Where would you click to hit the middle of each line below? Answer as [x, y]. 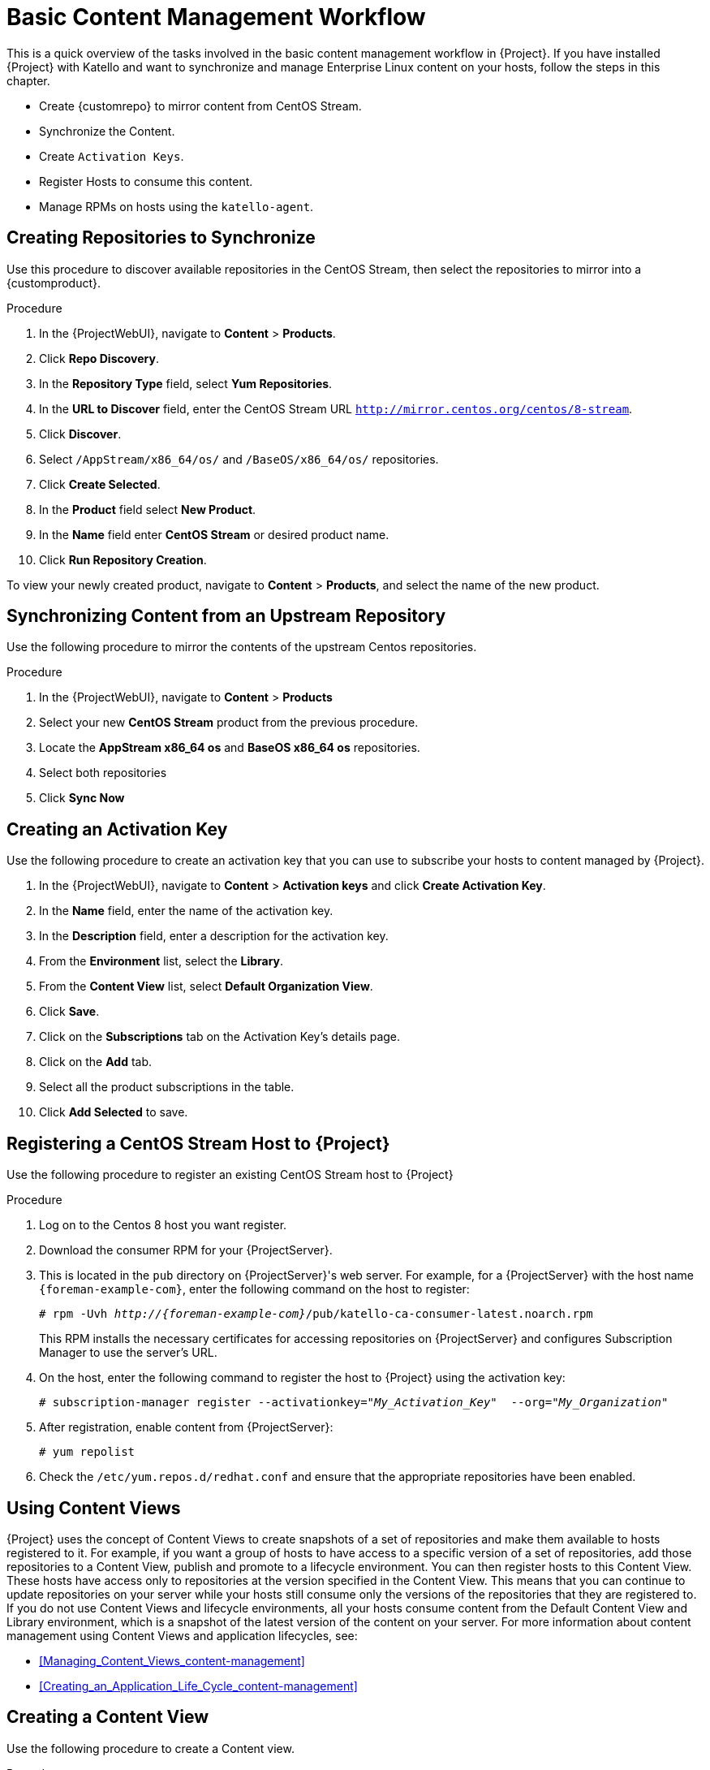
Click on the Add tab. [96, 1062]
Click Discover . [80, 434]
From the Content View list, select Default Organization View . [206, 986]
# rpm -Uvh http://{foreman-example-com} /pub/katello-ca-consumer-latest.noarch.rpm [316, 1314]
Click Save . [69, 1012]
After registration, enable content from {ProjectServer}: [186, 1427]
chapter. [28, 80]
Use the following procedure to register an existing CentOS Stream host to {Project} [230, 1175]
